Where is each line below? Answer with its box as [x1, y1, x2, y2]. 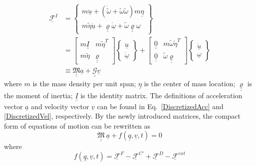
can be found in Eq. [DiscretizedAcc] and [97, 101, 224, 111]
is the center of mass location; [144, 78, 236, 88]
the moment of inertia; [4, 90, 73, 101]
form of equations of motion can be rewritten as [4, 120, 151, 131]
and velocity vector [31, 101, 89, 111]
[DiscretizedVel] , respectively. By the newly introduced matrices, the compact [4, 111, 241, 121]
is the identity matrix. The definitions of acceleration [80, 90, 243, 101]
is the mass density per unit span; [32, 78, 136, 88]
